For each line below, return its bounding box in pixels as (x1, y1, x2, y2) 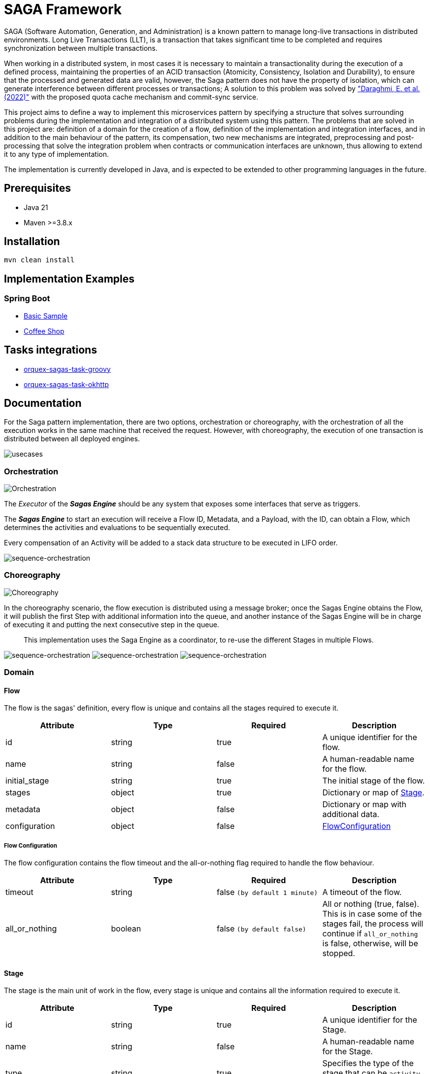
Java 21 (24, 203, 48, 212)
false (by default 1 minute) (217, 887, 318, 897)
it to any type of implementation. (4, 149, 109, 158)
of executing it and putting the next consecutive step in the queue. (4, 620, 219, 629)
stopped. (322, 948, 355, 959)
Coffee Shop (24, 326, 65, 335)
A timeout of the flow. (322, 887, 402, 897)
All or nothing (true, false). (322, 899, 419, 909)
